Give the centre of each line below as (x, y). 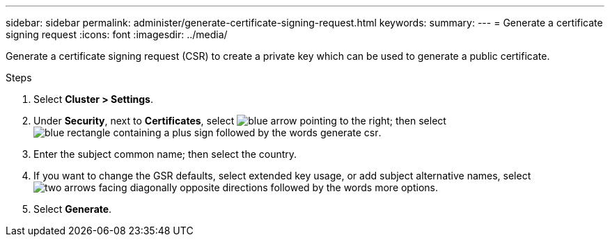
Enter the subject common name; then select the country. (165, 154)
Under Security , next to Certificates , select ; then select (240, 121)
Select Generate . (73, 209)
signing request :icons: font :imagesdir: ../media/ (117, 34)
